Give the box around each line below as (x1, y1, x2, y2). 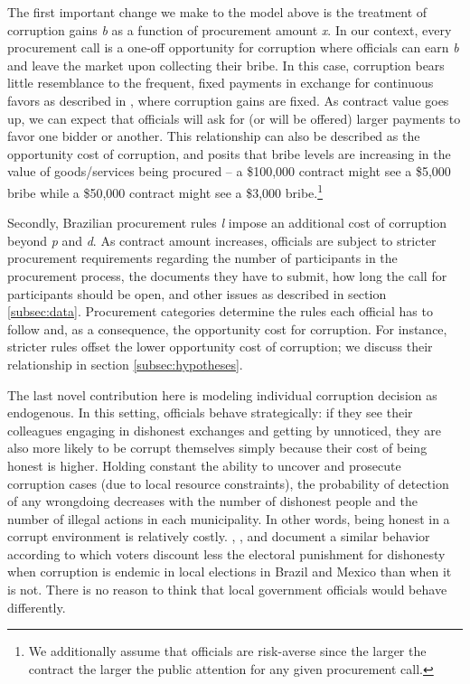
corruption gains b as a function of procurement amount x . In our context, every (7, 20, 452, 39)
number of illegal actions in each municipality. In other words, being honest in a (7, 509, 450, 528)
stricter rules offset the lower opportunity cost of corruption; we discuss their (7, 337, 433, 356)
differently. (7, 597, 66, 616)
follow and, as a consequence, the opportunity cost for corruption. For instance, (7, 319, 447, 338)
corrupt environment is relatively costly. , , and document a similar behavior (7, 527, 430, 546)
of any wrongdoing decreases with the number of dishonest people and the (7, 492, 418, 511)
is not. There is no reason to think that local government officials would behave (7, 580, 447, 599)
